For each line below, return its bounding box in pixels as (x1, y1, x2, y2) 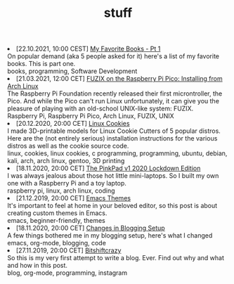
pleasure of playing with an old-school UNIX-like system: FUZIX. (7, 104, 194, 113)
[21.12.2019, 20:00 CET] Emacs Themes (16, 194, 131, 202)
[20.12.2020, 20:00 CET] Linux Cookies (16, 120, 130, 128)
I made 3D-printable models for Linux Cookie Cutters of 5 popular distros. (7, 127, 221, 135)
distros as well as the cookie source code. (7, 142, 129, 150)
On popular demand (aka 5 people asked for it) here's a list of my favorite (7, 52, 220, 60)
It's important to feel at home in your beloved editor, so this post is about (7, 202, 218, 210)
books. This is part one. (7, 60, 76, 68)
